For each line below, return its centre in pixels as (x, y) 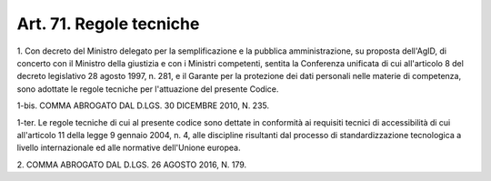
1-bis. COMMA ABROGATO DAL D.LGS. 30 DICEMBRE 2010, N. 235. (143, 106)
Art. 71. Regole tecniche (108, 24)
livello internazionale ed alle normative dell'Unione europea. (129, 148)
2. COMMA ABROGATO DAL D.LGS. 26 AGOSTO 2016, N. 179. (132, 165)
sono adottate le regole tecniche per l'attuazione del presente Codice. (148, 89)
